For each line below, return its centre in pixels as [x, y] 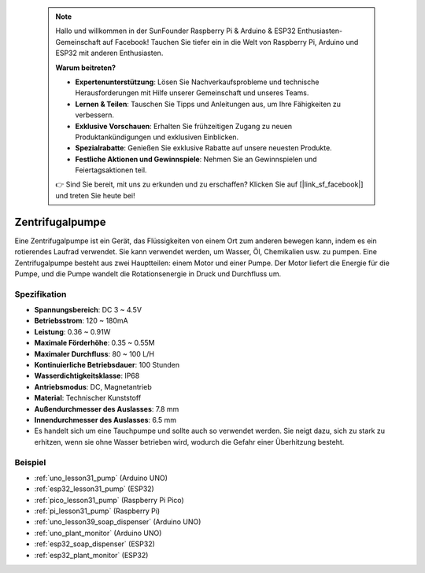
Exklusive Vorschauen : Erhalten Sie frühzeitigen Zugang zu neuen [184, 126]
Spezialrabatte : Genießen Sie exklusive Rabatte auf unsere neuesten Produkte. [203, 148]
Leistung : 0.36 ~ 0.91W [72, 331]
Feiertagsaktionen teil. [111, 170]
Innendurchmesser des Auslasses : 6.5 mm [105, 420]
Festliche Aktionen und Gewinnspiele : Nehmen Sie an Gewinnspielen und [196, 159]
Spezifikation [41, 294]
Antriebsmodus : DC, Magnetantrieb [93, 386]
